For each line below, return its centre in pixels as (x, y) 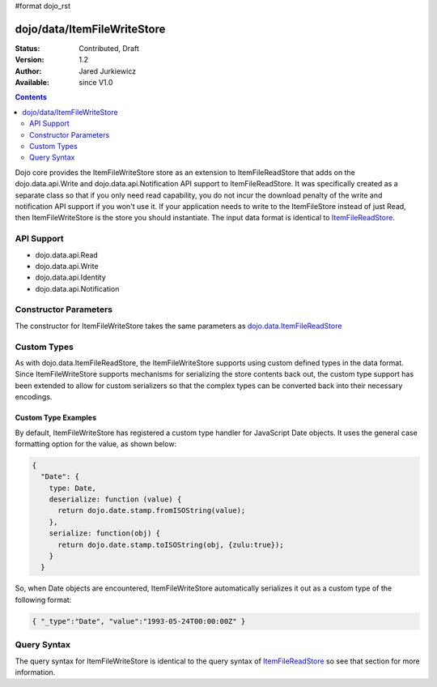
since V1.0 (96, 83)
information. (35, 672)
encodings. (34, 397)
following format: (43, 600)
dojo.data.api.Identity (71, 277)
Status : (28, 48)
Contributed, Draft (109, 48)
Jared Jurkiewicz (108, 71)
